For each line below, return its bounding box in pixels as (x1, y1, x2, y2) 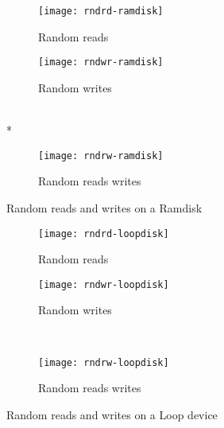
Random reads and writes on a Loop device (6, 406, 218, 422)
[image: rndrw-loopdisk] (38, 356, 169, 368)
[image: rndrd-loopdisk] (38, 228, 169, 239)
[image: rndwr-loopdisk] (38, 278, 169, 290)
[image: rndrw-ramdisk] (38, 150, 164, 161)
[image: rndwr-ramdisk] (38, 56, 164, 68)
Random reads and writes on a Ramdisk (6, 199, 203, 216)
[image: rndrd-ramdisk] (38, 6, 164, 17)
